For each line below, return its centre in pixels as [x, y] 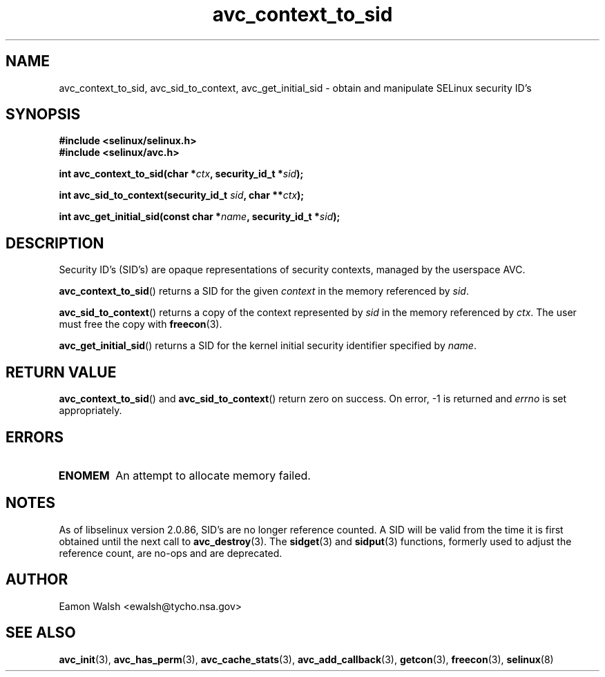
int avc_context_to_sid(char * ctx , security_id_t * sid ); [181, 174]
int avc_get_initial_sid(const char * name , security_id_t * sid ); [200, 217]
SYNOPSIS [43, 115]
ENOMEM [84, 475]
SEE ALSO [41, 633]
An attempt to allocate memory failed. [213, 475]
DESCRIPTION [55, 243]
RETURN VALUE [61, 372]
